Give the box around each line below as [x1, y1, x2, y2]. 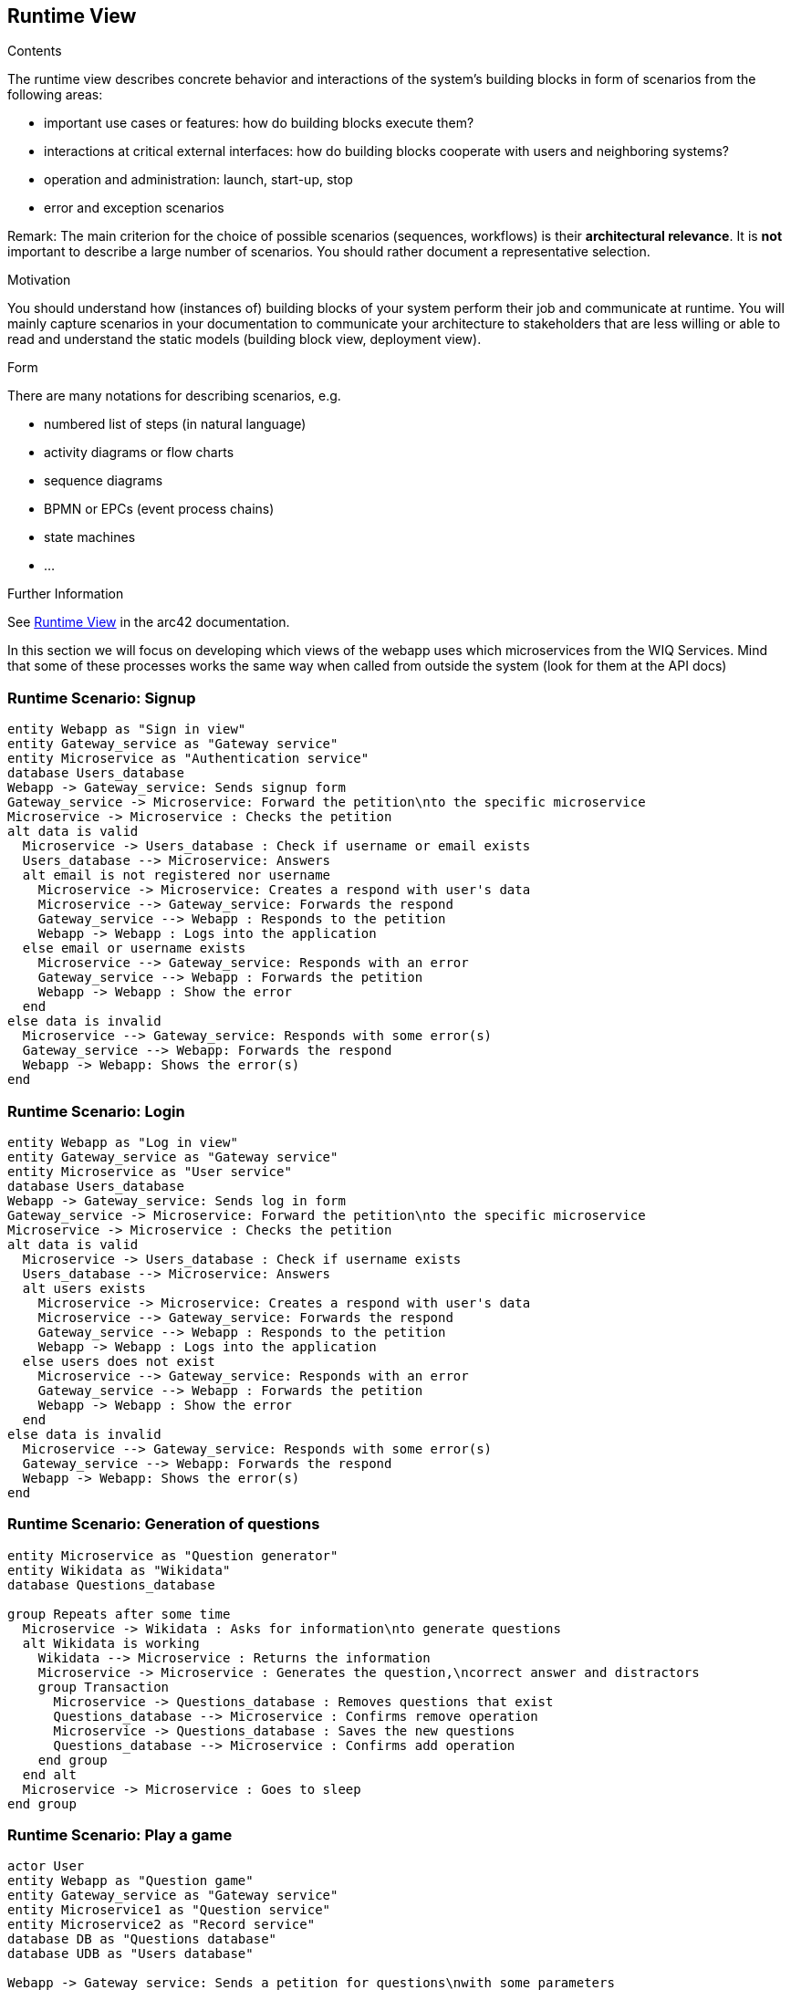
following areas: [7, 87, 103, 103]
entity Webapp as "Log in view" [7, 1134, 238, 1150]
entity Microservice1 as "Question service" [7, 1902, 331, 1918]
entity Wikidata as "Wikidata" [7, 1562, 231, 1578]
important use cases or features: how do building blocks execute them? [44, 115, 474, 131]
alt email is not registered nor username [22, 868, 331, 883]
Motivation [7, 272, 71, 288]
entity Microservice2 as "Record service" [7, 1917, 316, 1933]
